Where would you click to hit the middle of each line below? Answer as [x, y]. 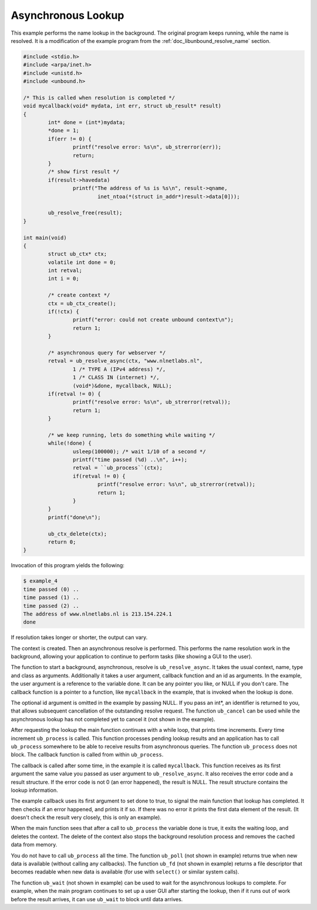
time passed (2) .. [51, 606]
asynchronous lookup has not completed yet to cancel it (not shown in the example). [113, 719]
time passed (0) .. [51, 589]
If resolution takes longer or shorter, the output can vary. [79, 637]
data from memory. [34, 845]
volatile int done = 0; [82, 262]
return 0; [62, 542]
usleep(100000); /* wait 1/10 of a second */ [139, 451]
